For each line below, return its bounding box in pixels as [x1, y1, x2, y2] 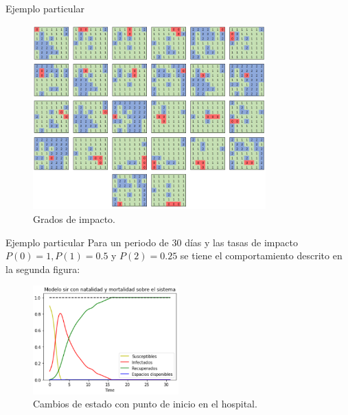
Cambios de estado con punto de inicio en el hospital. [33, 396, 257, 411]
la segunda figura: [5, 261, 80, 276]
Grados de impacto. [33, 212, 115, 226]
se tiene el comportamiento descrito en [180, 248, 343, 263]
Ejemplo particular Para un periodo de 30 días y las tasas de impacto [5, 235, 298, 249]
